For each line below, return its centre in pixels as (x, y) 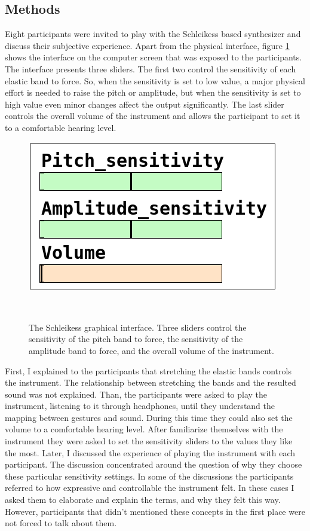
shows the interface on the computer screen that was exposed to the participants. (154, 57)
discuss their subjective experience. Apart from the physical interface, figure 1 (147, 45)
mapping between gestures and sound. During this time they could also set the (149, 417)
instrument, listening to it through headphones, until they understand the (140, 406)
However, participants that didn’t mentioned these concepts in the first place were (155, 511)
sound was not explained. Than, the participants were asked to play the (136, 394)
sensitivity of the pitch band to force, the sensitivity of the (136, 339)
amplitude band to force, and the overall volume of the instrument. (151, 350)
